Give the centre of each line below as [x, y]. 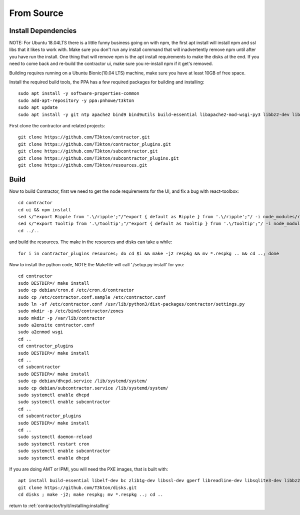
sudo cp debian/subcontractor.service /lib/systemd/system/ [93, 388]
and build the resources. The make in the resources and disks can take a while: [91, 242]
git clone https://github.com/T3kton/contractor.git [84, 137]
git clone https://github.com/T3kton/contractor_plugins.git [94, 144]
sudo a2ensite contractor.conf [56, 325]
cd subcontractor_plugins [50, 416]
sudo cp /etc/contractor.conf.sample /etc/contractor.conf [92, 297]
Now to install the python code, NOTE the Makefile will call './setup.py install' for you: [97, 264]
